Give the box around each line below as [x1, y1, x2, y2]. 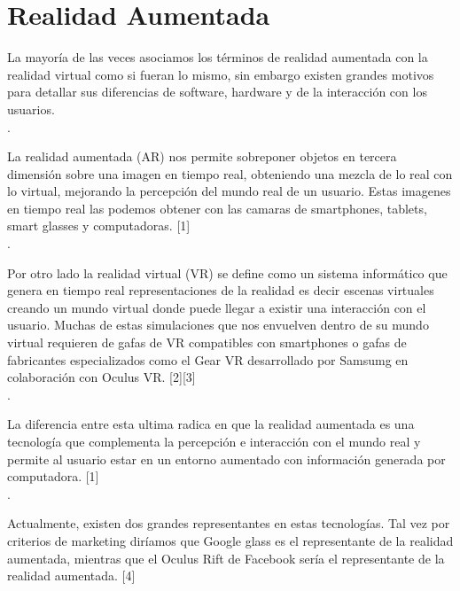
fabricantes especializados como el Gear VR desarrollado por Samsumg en [7, 350, 409, 369]
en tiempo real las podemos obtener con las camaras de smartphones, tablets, [7, 198, 427, 217]
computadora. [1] [7, 467, 99, 486]
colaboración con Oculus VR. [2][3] [7, 368, 196, 386]
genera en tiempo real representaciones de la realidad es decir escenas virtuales [7, 281, 434, 299]
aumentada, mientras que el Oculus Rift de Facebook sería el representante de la [7, 548, 445, 567]
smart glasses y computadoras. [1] [7, 216, 191, 235]
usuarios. [7, 99, 55, 118]
